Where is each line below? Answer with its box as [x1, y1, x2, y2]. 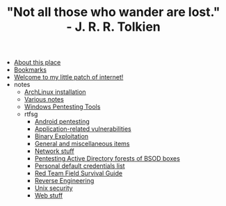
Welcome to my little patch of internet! [13, 73, 124, 81]
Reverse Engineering [34, 177, 95, 185]
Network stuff [34, 147, 74, 155]
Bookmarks [13, 65, 47, 74]
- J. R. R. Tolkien [65, 19, 161, 35]
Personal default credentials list [34, 161, 125, 171]
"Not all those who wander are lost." [6, 4, 220, 20]
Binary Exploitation [34, 132, 89, 141]
